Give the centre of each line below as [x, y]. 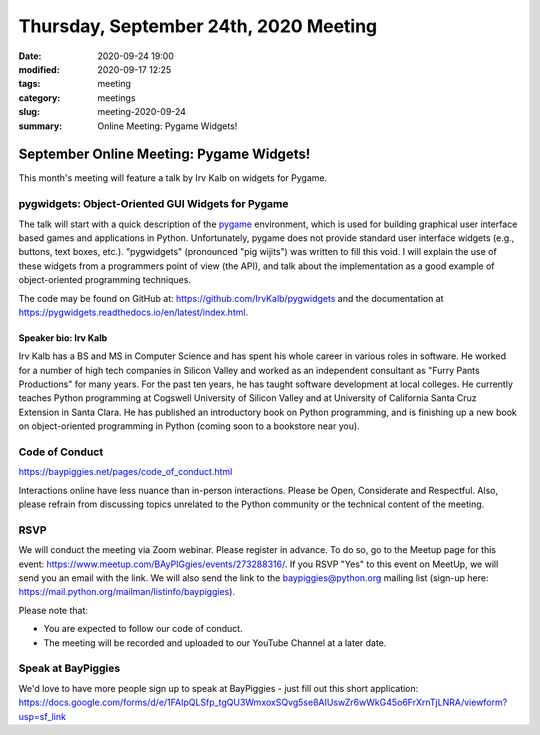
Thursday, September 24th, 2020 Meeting [198, 26]
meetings [116, 97]
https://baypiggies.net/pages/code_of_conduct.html [125, 472]
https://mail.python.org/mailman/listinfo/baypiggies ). [126, 592]
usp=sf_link [42, 716]
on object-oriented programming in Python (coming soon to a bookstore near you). [189, 426]
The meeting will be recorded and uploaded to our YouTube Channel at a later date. [215, 642]
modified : [39, 69]
